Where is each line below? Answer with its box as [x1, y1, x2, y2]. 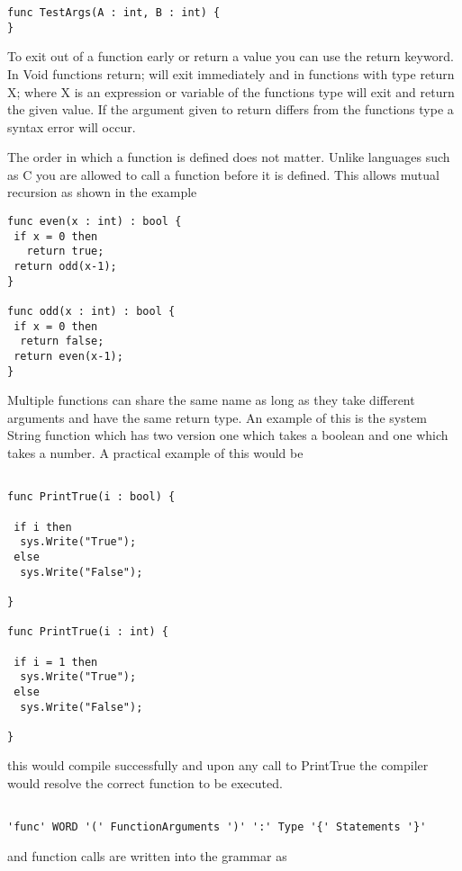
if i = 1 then [14, 655, 98, 669]
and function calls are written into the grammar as [7, 846, 287, 865]
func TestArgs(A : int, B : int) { [7, 6, 221, 19]
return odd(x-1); [14, 260, 117, 274]
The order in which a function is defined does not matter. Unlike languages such [7, 148, 450, 166]
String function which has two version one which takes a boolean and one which [7, 426, 448, 444]
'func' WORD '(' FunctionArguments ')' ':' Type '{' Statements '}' [7, 821, 427, 834]
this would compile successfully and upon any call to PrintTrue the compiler [7, 756, 429, 775]
